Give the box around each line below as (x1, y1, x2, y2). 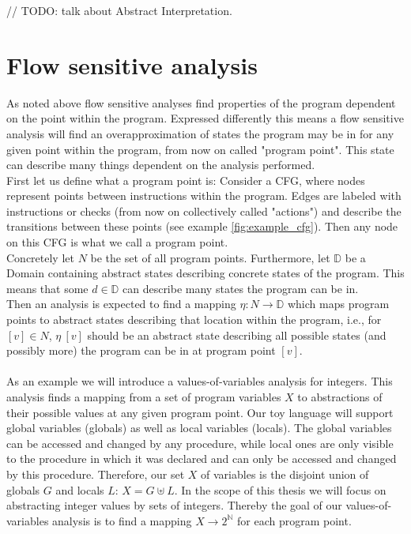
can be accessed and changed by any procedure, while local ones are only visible (6, 434, 394, 451)
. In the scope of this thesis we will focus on (174, 481, 386, 498)
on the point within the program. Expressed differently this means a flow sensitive (6, 110, 404, 126)
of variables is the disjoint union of (201, 465, 369, 482)
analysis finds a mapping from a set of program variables (6, 389, 281, 404)
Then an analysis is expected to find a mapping (6, 295, 236, 312)
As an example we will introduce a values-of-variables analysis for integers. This (6, 373, 393, 389)
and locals (55, 481, 104, 498)
